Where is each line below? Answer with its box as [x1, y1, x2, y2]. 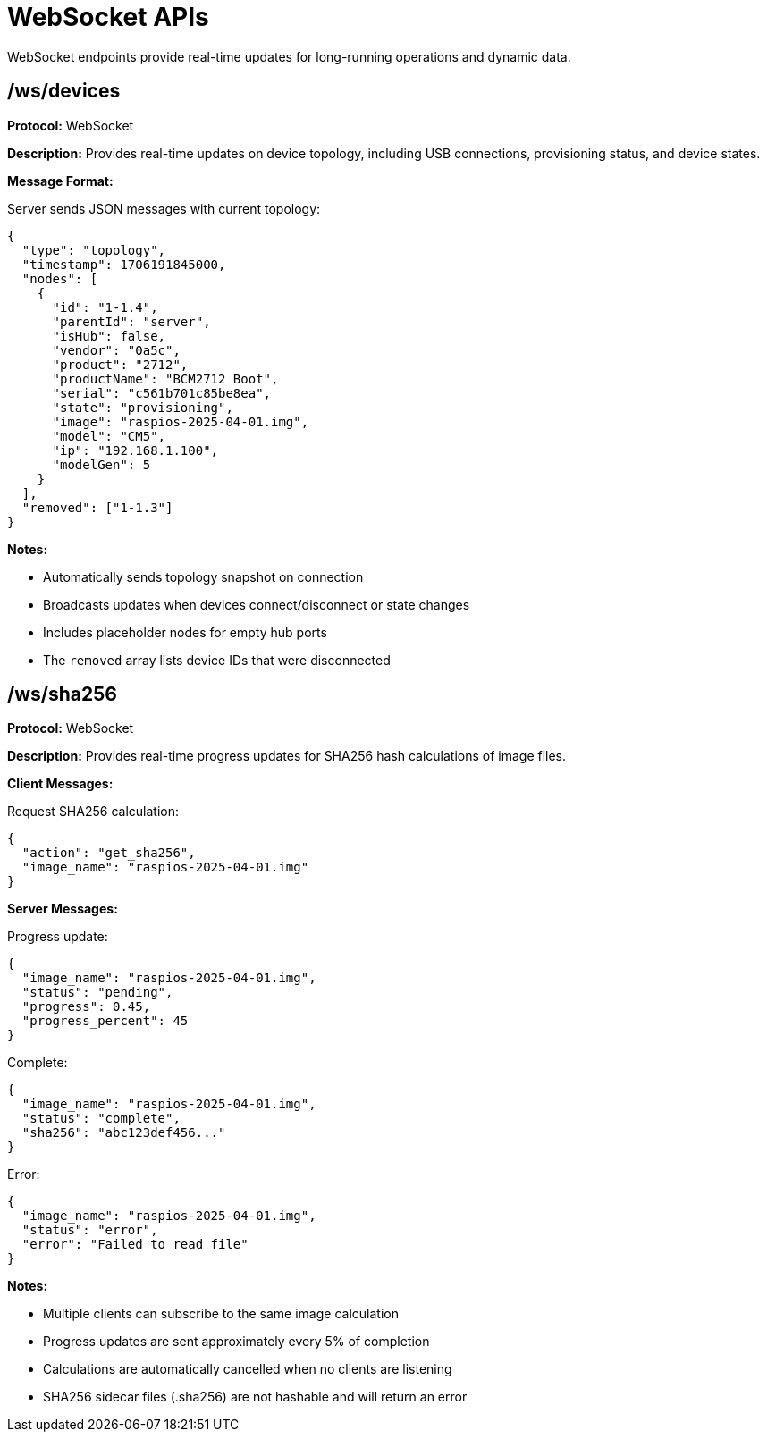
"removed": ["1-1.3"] [21, 500, 173, 515]
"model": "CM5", [52, 428, 166, 443]
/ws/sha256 [7, 683, 117, 706]
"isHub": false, [52, 328, 166, 343]
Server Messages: [7, 901, 118, 917]
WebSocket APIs [7, 2, 209, 32]
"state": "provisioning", [52, 400, 233, 415]
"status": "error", [21, 1223, 158, 1238]
